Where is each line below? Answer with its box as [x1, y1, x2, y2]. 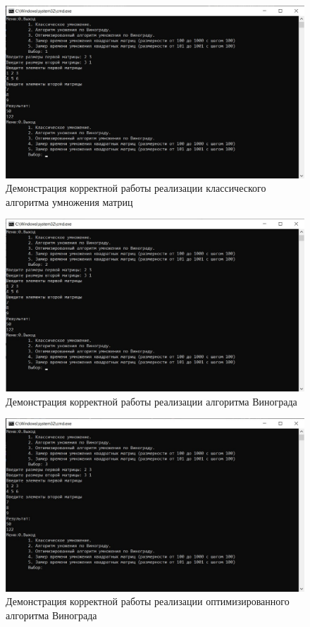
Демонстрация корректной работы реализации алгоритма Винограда [6, 394, 297, 408]
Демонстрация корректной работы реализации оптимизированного [6, 594, 290, 609]
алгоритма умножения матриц [6, 194, 133, 209]
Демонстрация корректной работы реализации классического [6, 181, 266, 195]
